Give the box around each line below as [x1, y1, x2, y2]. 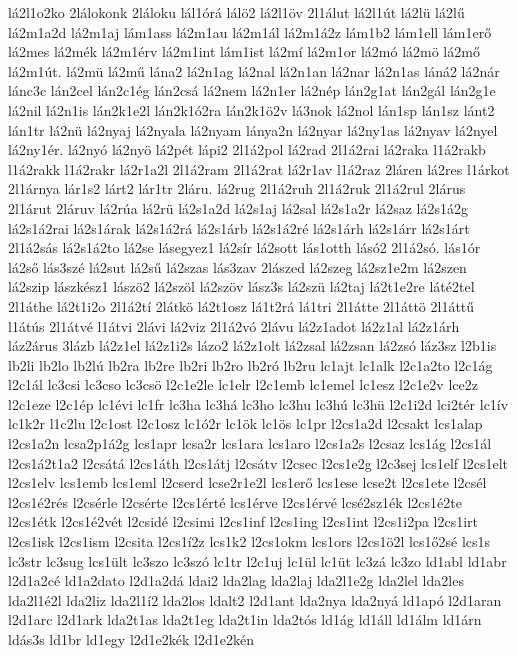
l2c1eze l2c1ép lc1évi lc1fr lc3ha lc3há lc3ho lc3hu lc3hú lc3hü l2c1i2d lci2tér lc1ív [8, 393, 509, 414]
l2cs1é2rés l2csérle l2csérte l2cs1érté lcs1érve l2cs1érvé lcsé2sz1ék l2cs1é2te [8, 491, 462, 512]
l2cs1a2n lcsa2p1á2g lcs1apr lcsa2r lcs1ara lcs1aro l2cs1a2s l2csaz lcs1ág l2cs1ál [8, 433, 492, 454]
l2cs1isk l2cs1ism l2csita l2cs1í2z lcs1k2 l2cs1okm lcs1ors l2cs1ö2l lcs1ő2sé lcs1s [8, 531, 491, 552]
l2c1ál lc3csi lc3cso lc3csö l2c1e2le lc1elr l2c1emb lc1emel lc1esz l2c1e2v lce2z [8, 374, 478, 395]
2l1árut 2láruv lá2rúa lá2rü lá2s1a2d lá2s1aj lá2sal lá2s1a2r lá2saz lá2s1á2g [8, 197, 468, 218]
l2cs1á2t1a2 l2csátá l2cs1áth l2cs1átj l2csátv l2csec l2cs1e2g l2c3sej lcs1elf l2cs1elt [8, 452, 508, 473]
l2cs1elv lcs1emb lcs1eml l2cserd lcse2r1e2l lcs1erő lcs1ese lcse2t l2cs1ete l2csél [8, 472, 487, 493]
